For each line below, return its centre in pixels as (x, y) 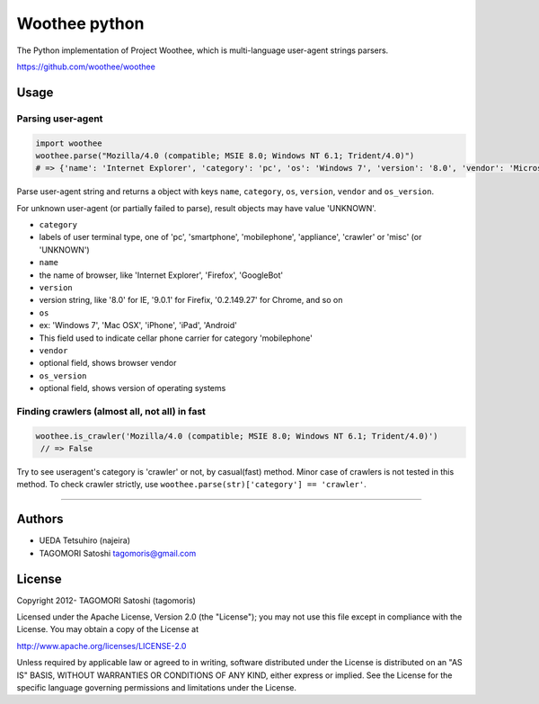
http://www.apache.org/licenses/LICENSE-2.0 (102, 646)
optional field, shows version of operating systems (133, 388)
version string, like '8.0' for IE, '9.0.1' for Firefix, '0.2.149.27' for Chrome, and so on (191, 300)
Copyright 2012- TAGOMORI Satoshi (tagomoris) (106, 600)
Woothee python (80, 23)
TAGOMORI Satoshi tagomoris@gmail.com (118, 553)
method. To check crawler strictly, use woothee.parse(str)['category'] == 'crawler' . (192, 485)
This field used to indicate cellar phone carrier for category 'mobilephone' (176, 338)
